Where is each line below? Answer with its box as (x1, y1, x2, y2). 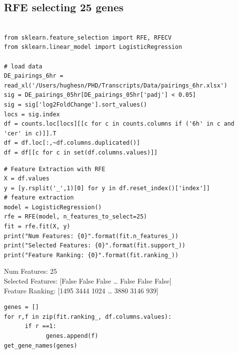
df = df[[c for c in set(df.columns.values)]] (4, 149, 158, 156)
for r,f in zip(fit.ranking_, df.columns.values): (4, 313, 172, 320)
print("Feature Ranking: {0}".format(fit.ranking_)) (4, 251, 178, 259)
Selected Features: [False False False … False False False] (4, 276, 172, 286)
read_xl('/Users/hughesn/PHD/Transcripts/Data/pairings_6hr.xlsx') (4, 82, 228, 89)
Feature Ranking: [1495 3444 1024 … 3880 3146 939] (4, 285, 159, 295)
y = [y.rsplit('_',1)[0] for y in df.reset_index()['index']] (4, 184, 210, 192)
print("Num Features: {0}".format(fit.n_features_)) (4, 232, 178, 240)
